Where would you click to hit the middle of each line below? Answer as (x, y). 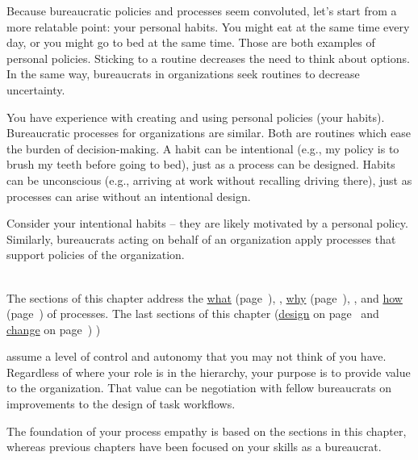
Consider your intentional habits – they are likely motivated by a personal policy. (207, 223)
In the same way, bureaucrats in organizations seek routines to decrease (183, 74)
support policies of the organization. (96, 255)
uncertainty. (36, 89)
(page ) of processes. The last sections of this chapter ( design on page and (193, 314)
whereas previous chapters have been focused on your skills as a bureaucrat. (194, 447)
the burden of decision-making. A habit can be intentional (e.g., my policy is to (203, 148)
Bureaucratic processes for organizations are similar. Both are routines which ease (209, 133)
